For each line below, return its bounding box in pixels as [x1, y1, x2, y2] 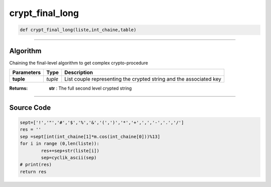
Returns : [9, 85, 28, 91]
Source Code [9, 103, 51, 112]
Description [64, 69, 93, 76]
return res [20, 168, 47, 174]
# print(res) [20, 162, 52, 167]
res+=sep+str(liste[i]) [41, 148, 100, 153]
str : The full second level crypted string [49, 85, 132, 91]
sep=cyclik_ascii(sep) [41, 154, 97, 160]
